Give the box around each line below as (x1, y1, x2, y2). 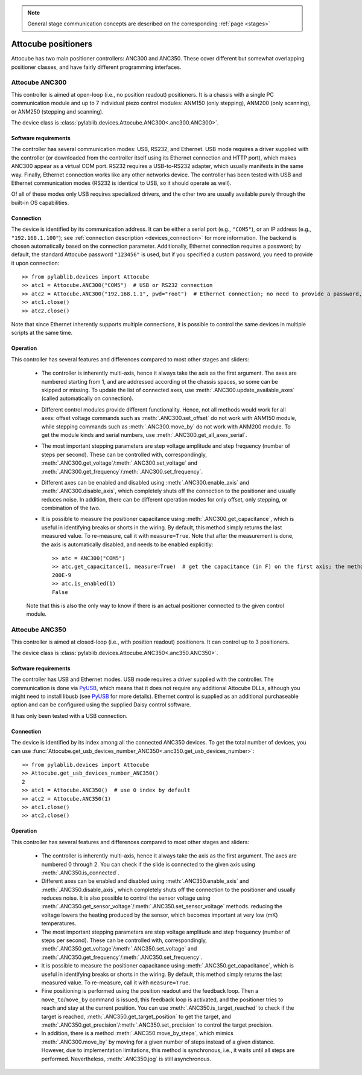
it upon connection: (11, 259, 60, 266)
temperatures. (41, 920, 77, 927)
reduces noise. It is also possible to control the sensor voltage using (41, 894, 211, 902)
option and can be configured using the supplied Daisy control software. (11, 701, 191, 708)
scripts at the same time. (11, 329, 72, 337)
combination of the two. (41, 505, 101, 512)
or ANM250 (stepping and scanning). (11, 108, 104, 115)
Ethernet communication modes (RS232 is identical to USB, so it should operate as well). (11, 179, 232, 187)
